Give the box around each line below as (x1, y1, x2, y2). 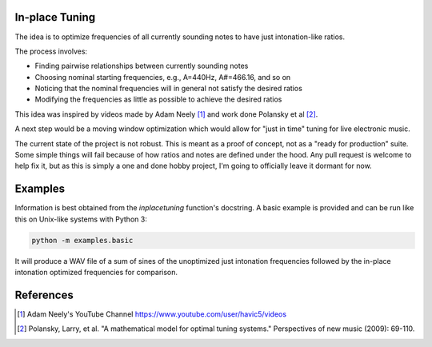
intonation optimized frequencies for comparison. (14, 268, 178, 277)
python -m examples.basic (31, 236, 134, 245)
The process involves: (14, 46, 88, 56)
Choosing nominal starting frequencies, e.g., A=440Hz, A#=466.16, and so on (34, 72, 291, 82)
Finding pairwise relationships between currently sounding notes (34, 61, 249, 71)
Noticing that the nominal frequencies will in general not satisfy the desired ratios (34, 84, 303, 94)
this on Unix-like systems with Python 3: (14, 214, 147, 224)
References (14, 288, 74, 301)
